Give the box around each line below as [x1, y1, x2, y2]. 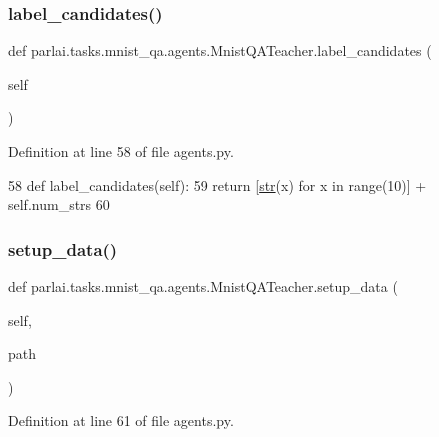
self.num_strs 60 [8, 194, 110, 215]
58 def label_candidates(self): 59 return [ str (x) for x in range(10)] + [8, 174, 427, 195]
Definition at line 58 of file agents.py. [8, 141, 234, 161]
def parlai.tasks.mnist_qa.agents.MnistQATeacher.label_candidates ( [8, 40, 432, 61]
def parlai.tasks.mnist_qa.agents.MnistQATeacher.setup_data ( [8, 276, 398, 296]
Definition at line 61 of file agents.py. [8, 410, 234, 431]
